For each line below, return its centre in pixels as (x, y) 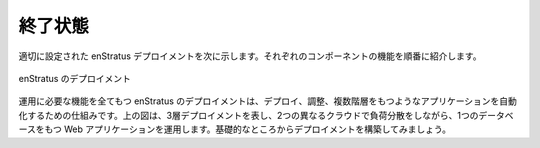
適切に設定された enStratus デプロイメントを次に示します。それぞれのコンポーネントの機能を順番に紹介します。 (250, 56)
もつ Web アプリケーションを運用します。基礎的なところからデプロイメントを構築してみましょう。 (248, 129)
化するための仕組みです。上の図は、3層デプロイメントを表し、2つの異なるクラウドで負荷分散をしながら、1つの (248, 115)
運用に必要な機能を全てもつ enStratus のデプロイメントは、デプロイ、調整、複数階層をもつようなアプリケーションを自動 (267, 101)
